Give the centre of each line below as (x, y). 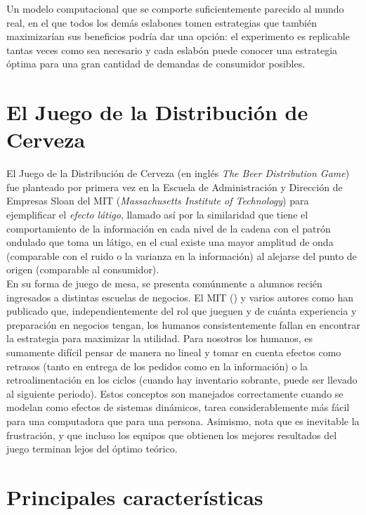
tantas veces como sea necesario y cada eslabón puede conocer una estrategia (172, 50)
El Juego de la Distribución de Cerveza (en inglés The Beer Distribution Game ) (178, 173)
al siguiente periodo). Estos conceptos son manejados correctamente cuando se (175, 393)
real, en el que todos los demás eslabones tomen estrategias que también (162, 22)
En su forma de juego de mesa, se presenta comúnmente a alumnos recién (164, 283)
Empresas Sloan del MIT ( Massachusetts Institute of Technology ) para (158, 201)
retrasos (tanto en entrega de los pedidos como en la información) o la (157, 366)
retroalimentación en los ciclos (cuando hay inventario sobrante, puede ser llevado (182, 380)
